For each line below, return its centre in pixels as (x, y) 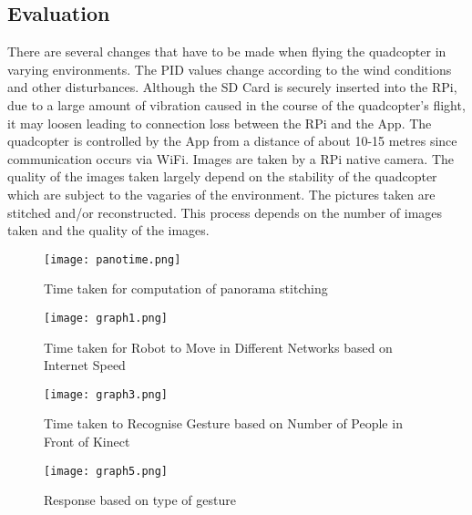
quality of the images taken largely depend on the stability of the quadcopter (222, 176)
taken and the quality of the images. (108, 230)
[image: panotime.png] (113, 259)
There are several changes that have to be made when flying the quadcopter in (227, 51)
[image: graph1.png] (106, 318)
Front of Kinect (87, 442)
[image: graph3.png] (106, 394)
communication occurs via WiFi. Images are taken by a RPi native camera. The (231, 158)
